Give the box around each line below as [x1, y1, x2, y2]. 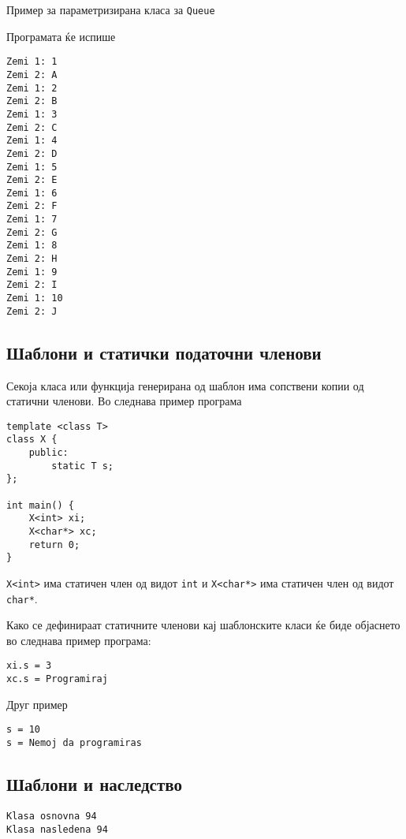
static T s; [51, 460, 114, 472]
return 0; [28, 539, 80, 550]
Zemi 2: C [6, 121, 58, 133]
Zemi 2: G [6, 226, 58, 238]
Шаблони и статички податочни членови [6, 340, 322, 364]
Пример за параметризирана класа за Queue [6, 2, 215, 17]
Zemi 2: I [6, 279, 58, 291]
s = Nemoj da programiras [6, 737, 142, 749]
